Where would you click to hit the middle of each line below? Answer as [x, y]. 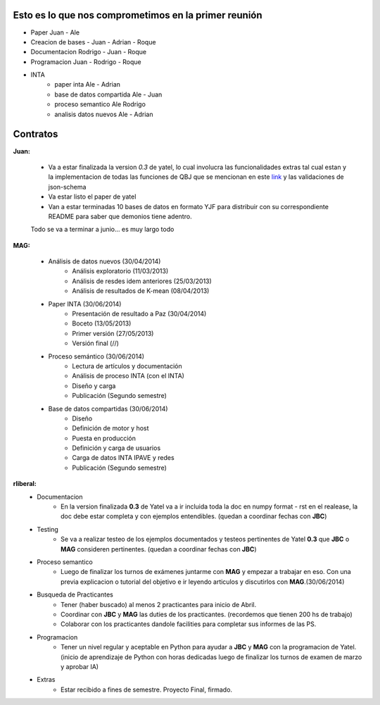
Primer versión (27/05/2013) [113, 333]
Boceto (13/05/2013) [102, 323]
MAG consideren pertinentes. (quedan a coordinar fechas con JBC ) [159, 549]
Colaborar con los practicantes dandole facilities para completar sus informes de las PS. [189, 624]
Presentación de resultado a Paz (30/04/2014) [139, 314]
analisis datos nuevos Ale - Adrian [104, 114]
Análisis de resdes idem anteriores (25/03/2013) [142, 281]
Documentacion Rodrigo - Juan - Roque [89, 52]
